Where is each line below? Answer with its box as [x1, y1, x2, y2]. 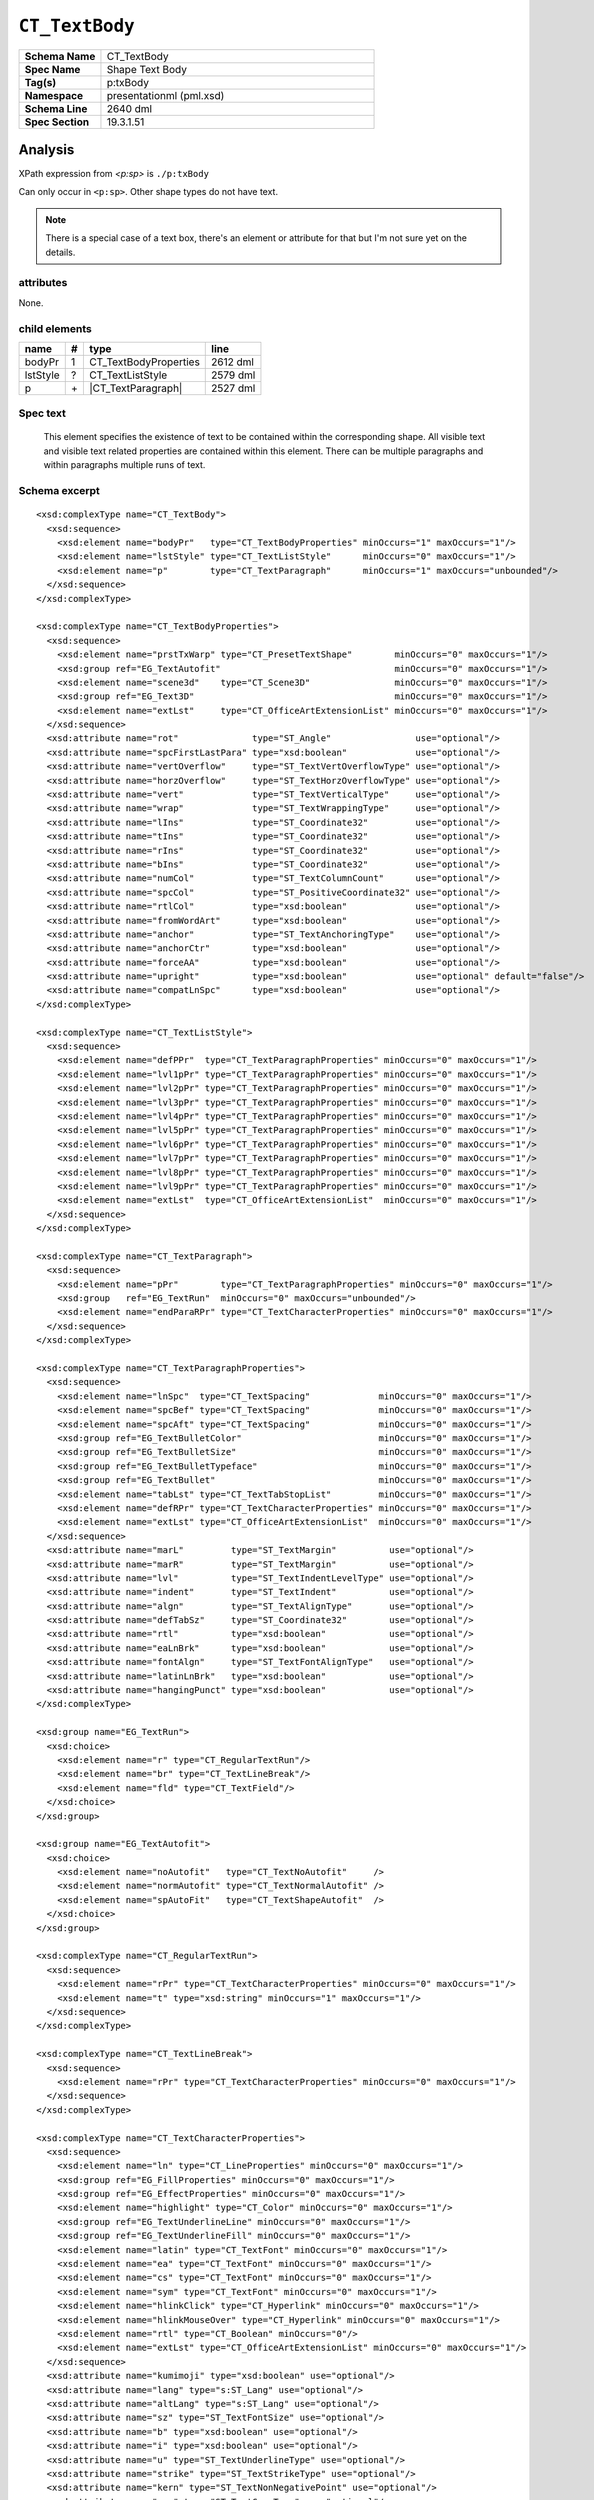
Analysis [18, 141, 75, 158]
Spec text [18, 406, 67, 420]
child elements [18, 321, 92, 335]
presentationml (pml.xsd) [106, 88, 225, 102]
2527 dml [211, 381, 256, 395]
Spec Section [24, 115, 90, 129]
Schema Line [24, 101, 88, 115]
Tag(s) [24, 75, 57, 89]
